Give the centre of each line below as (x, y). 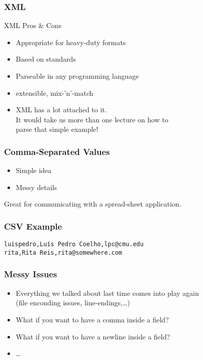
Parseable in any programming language (77, 76)
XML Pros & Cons (33, 25)
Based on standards (46, 59)
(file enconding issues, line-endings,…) (73, 303)
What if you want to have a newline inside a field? (93, 336)
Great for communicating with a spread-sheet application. (93, 204)
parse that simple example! (57, 129)
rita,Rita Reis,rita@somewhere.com (63, 252)
